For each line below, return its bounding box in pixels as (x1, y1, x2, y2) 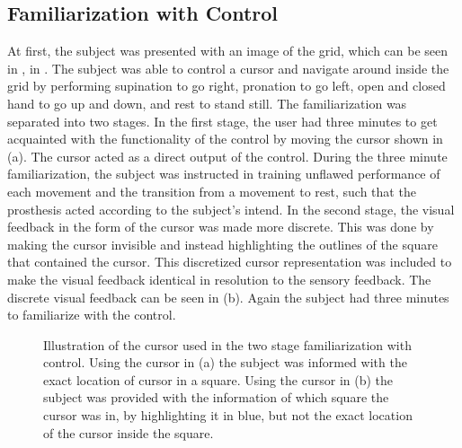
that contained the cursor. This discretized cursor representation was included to (7, 252, 452, 271)
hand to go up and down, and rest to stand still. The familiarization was (7, 93, 407, 112)
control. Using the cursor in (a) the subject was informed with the (43, 353, 407, 372)
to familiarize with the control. (7, 305, 176, 324)
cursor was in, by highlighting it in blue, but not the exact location (43, 406, 413, 425)
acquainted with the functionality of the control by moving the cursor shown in (7, 129, 443, 148)
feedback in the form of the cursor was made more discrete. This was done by (7, 217, 434, 236)
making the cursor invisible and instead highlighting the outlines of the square (7, 234, 438, 253)
